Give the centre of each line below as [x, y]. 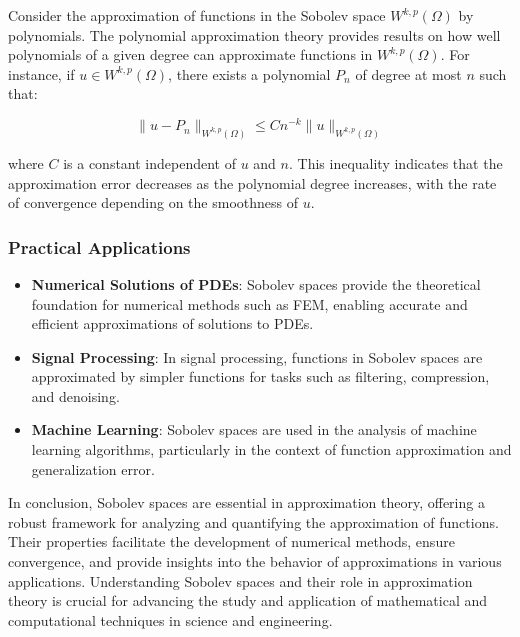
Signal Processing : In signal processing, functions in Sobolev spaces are [257, 356]
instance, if [41, 73]
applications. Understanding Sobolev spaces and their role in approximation [240, 580]
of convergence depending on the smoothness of [153, 202]
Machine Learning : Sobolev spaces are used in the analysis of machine [254, 429]
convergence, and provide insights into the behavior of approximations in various [255, 561]
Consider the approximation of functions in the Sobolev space [197, 15]
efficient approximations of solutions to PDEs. [172, 323]
